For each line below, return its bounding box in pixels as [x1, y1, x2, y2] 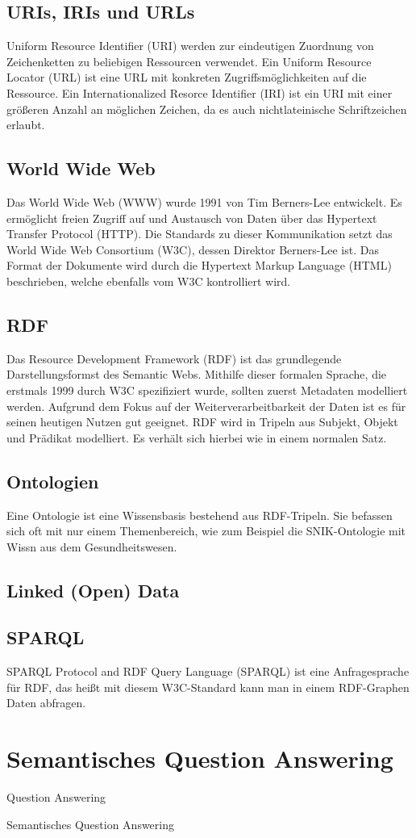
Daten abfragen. [6, 694, 86, 711]
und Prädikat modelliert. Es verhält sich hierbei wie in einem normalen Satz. [6, 429, 387, 446]
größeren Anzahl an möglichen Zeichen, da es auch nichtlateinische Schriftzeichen [6, 100, 407, 117]
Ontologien [6, 468, 99, 493]
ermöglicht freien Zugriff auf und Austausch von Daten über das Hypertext [6, 209, 377, 226]
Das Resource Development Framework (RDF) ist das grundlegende [6, 350, 342, 367]
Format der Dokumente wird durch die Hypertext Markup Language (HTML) [6, 257, 392, 274]
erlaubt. [6, 116, 45, 133]
